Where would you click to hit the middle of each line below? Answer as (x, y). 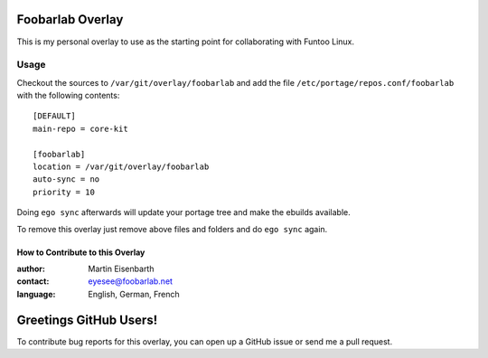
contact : (33, 281)
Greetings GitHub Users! (87, 320)
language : (36, 294)
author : (31, 268)
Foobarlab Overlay (70, 19)
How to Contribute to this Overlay (81, 252)
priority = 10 (64, 192)
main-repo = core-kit (80, 128)
